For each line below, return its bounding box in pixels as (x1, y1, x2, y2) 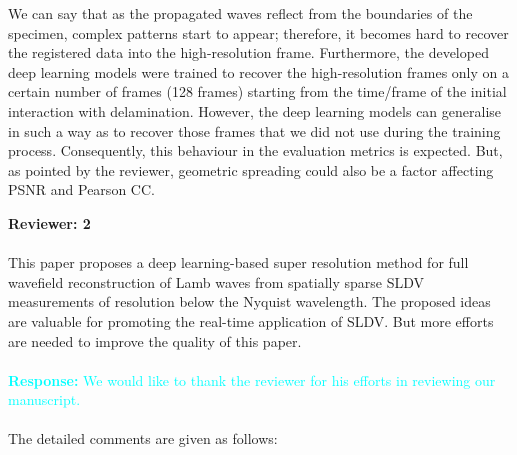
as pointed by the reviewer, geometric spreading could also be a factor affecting (8, 159, 494, 180)
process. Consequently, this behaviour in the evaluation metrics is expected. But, (8, 140, 503, 161)
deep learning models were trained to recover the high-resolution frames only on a (8, 61, 509, 82)
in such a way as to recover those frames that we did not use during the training (8, 120, 501, 141)
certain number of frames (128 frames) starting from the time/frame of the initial (8, 81, 507, 102)
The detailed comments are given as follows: (8, 428, 278, 449)
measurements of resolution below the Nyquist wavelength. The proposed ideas (8, 291, 491, 312)
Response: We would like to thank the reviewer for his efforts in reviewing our (8, 369, 496, 390)
